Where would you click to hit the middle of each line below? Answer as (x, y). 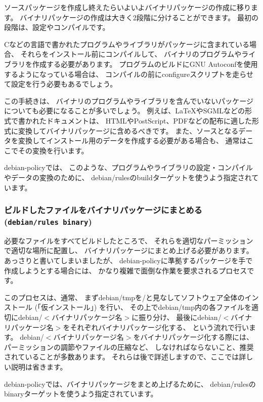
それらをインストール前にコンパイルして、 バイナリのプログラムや (131, 54)
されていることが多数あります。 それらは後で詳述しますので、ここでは (122, 357)
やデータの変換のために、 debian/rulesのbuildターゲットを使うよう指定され (128, 177)
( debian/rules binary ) (48, 221)
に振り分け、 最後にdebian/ (177, 317)
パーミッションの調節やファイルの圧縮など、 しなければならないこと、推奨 (129, 347)
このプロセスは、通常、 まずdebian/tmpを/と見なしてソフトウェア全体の (124, 297)
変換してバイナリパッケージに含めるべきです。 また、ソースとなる (128, 130)
